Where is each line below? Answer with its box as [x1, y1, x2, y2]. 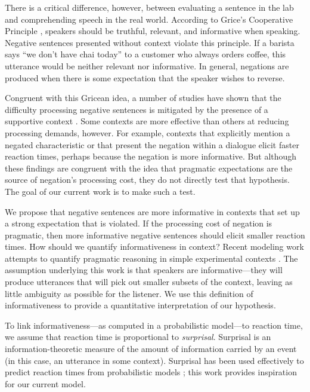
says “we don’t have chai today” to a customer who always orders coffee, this [5, 48, 286, 60]
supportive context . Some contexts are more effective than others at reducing [5, 115, 289, 127]
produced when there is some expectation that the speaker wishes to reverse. [5, 71, 285, 84]
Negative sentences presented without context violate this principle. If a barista [5, 36, 294, 48]
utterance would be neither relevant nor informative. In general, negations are [5, 59, 289, 72]
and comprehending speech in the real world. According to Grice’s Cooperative [5, 13, 293, 25]
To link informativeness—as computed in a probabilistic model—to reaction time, [5, 318, 303, 331]
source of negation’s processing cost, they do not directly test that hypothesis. [5, 173, 290, 186]
